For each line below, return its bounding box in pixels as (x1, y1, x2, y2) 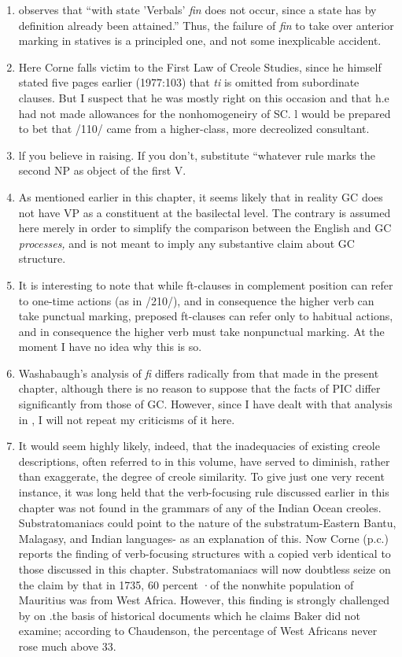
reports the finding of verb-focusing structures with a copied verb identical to (18, 545, 391, 562)
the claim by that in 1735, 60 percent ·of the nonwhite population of (18, 576, 354, 592)
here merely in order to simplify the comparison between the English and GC (18, 220, 392, 236)
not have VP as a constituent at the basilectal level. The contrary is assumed (18, 204, 391, 220)
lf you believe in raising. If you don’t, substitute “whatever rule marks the (18, 146, 375, 163)
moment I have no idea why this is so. (18, 338, 202, 355)
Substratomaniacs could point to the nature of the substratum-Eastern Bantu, (18, 515, 396, 531)
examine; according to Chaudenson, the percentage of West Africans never (18, 622, 378, 639)
